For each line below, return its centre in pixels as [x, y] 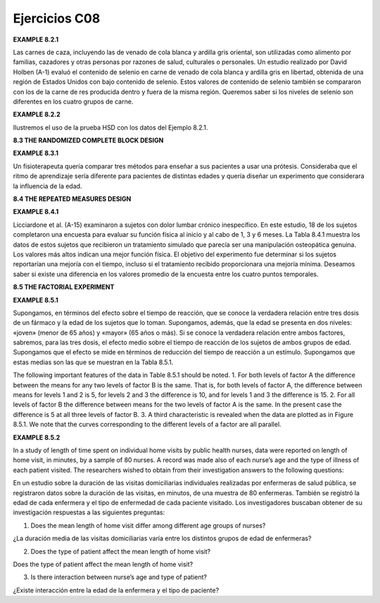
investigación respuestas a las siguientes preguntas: [89, 512]
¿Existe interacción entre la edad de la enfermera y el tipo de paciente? [116, 590]
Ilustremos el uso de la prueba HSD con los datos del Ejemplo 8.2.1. [110, 128]
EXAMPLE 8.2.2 [37, 114]
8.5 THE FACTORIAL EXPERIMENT [64, 287]
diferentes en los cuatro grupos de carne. [73, 101]
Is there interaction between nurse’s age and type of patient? [119, 577]
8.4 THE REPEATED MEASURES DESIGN [72, 199]
